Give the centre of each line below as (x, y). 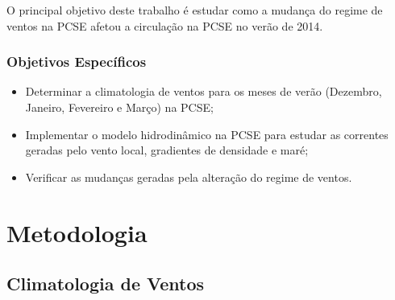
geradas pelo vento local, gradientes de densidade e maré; (167, 150)
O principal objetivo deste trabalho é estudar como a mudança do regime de (195, 10)
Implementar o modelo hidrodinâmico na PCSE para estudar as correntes (207, 134)
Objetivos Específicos (77, 62)
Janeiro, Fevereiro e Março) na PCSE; (119, 107)
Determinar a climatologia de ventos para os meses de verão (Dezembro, (204, 91)
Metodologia (77, 232)
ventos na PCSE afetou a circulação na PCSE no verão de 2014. (165, 25)
